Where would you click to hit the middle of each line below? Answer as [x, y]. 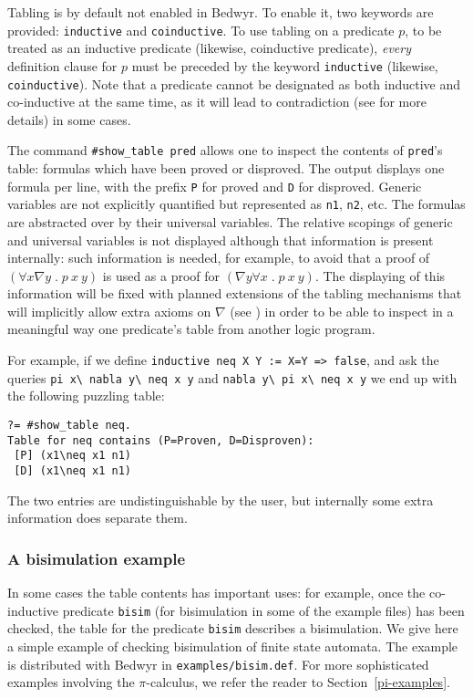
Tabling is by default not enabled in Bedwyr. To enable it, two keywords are [221, 12]
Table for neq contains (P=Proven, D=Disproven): [161, 440]
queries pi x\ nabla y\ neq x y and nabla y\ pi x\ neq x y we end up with [232, 377]
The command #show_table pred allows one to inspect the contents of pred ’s [225, 150]
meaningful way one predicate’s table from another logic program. [191, 329]
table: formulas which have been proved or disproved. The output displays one [226, 168]
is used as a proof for [161, 275]
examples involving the [71, 682]
